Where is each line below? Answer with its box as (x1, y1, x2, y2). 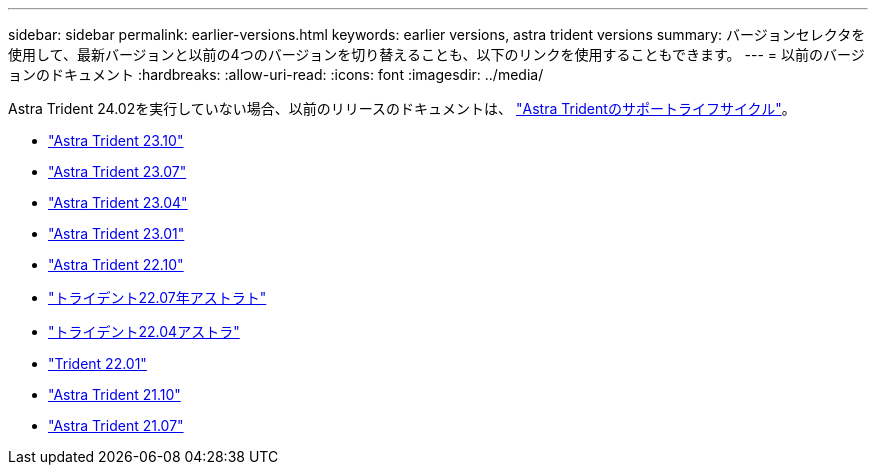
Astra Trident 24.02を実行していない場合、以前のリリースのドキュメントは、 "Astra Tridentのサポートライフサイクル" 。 (8, 100, 796, 117)
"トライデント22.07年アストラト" (48, 289, 267, 306)
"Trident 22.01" (48, 355, 147, 372)
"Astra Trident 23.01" (48, 225, 185, 242)
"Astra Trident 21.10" (48, 386, 181, 403)
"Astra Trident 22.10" (48, 256, 184, 273)
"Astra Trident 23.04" (48, 194, 188, 211)
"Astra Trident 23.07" (48, 163, 187, 180)
